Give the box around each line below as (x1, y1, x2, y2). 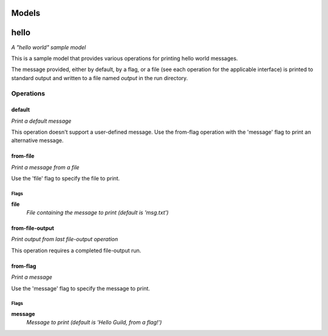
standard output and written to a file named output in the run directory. (11, 74, 188, 81)
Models (11, 8, 41, 18)
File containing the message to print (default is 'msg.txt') (26, 208, 169, 216)
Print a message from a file (11, 163, 80, 171)
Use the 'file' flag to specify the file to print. (11, 175, 120, 182)
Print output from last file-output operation (11, 236, 118, 243)
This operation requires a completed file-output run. (11, 247, 142, 254)
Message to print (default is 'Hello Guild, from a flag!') (26, 319, 162, 326)
